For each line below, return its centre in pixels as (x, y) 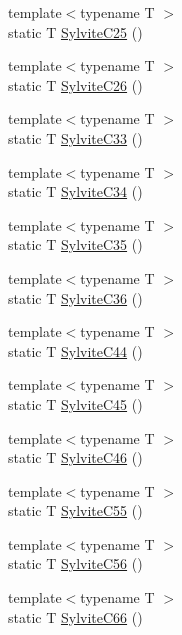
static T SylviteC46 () (75, 457)
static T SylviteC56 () (75, 563)
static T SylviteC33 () (75, 137)
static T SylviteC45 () (75, 403)
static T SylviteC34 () (75, 191)
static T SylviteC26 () (75, 84)
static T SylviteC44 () (75, 350)
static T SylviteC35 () (75, 244)
